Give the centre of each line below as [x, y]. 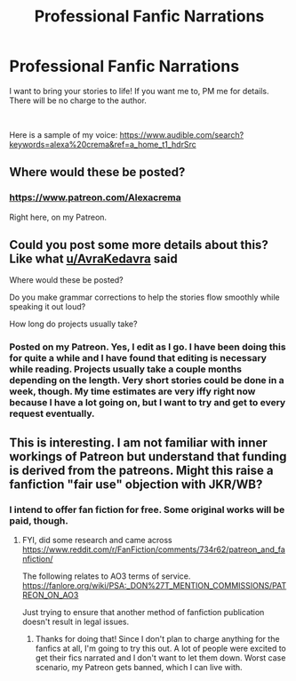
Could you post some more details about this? [139, 245]
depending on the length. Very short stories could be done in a [147, 381]
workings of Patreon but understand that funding [148, 457]
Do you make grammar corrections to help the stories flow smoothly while [144, 297]
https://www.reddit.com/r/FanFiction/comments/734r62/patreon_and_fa [154, 549]
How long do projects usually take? [73, 324]
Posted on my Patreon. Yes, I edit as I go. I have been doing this [148, 347]
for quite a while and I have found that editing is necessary [138, 358]
